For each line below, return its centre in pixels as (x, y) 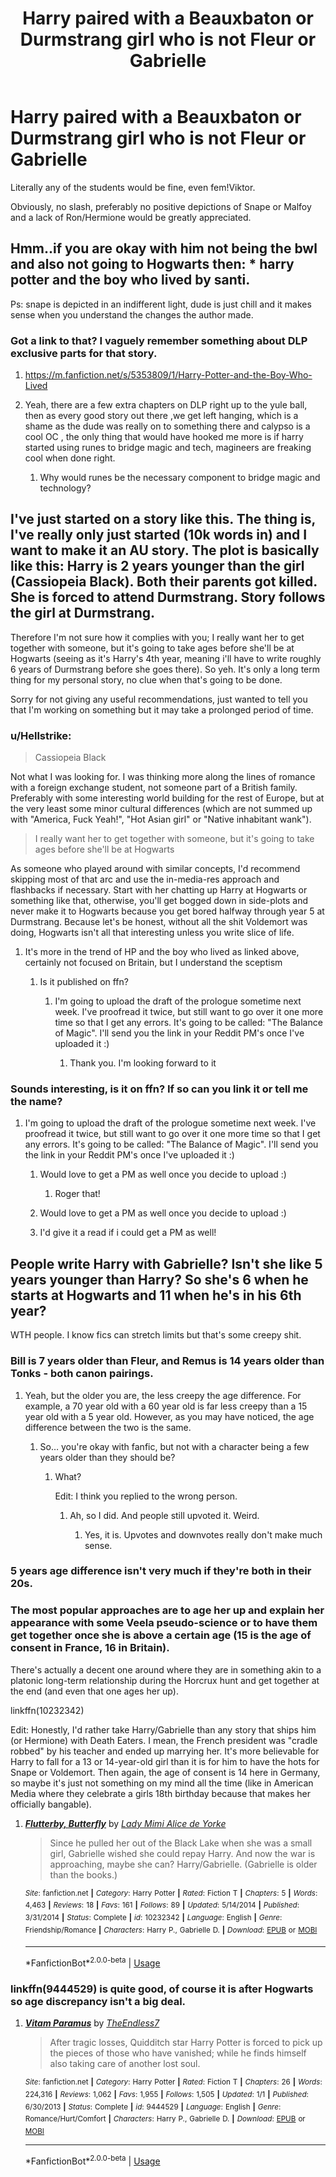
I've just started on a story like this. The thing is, (163, 519)
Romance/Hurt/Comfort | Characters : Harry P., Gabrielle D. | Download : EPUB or (165, 2119)
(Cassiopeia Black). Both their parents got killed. (164, 582)
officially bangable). (51, 1804)
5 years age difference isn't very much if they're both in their (161, 1571)
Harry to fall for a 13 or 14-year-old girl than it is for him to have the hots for (165, 1761)
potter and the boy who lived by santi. (130, 280)
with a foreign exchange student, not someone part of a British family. (154, 788)
